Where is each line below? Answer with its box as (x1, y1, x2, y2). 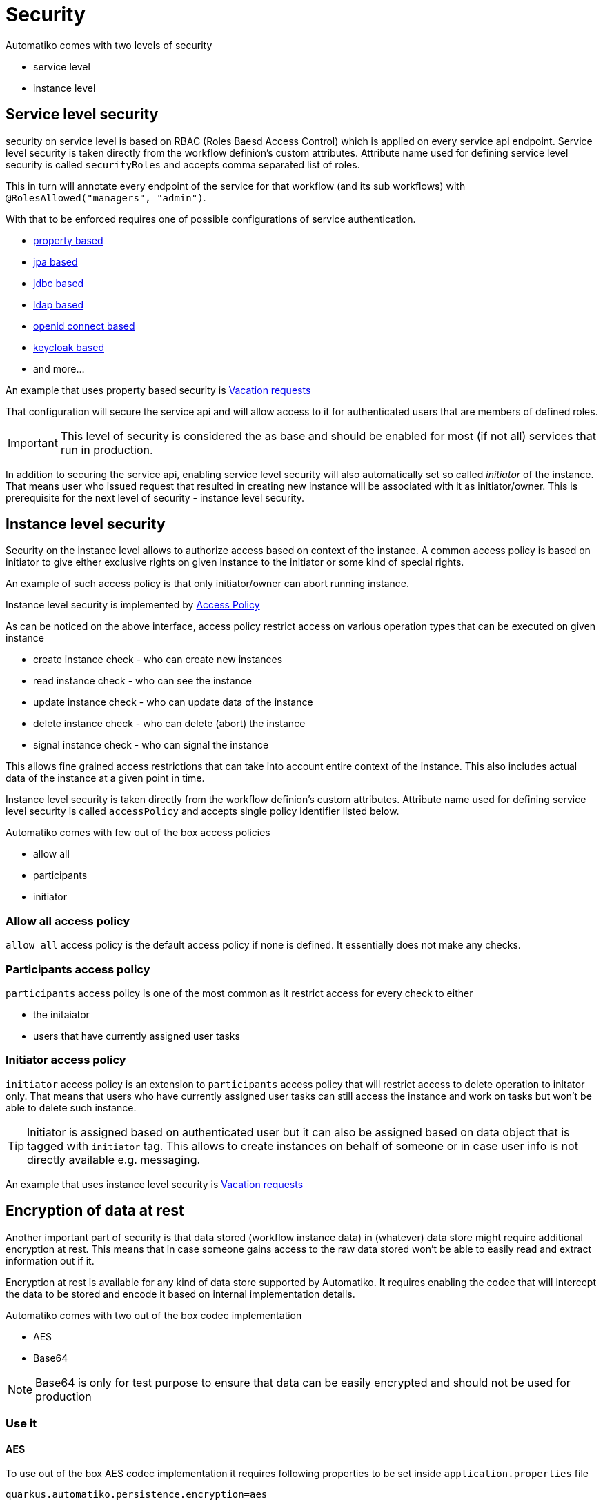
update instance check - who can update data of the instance (33, 696, 313, 709)
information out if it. (6, 1254, 95, 1267)
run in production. (60, 442, 153, 457)
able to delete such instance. (6, 1101, 137, 1114)
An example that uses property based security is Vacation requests (6, 384, 311, 396)
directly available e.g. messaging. (27, 1152, 201, 1167)
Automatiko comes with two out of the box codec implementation (6, 1309, 302, 1321)
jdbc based (33, 277, 84, 289)
